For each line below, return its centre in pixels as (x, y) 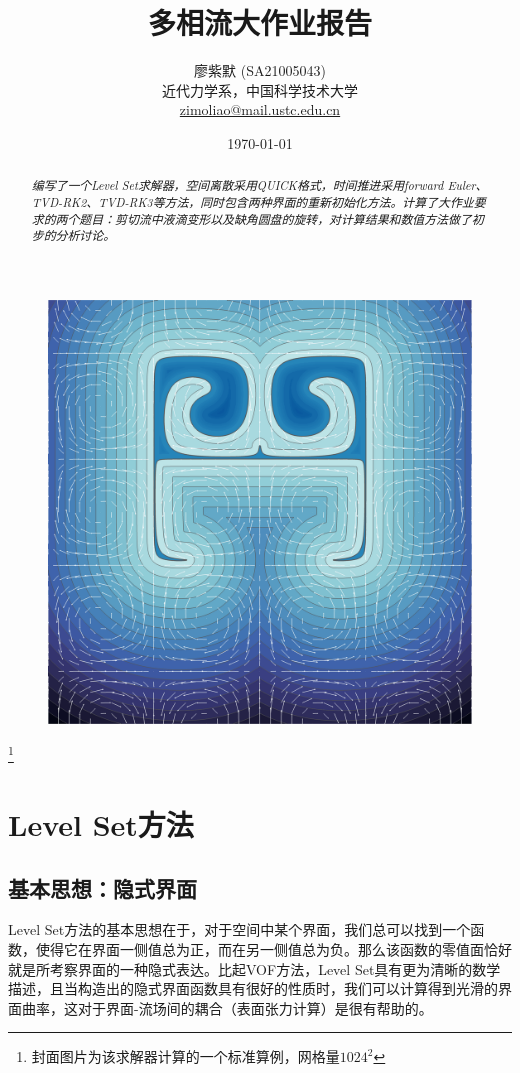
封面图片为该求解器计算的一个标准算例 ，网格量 (185, 1056)
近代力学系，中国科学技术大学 (260, 89)
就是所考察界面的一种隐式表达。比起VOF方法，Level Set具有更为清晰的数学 (254, 968)
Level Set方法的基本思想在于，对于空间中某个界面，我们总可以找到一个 (239, 929)
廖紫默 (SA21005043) (260, 70)
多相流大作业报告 (259, 22)
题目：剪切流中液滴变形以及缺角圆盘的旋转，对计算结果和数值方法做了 (275, 218)
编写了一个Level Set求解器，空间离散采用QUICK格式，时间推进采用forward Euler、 (259, 185)
